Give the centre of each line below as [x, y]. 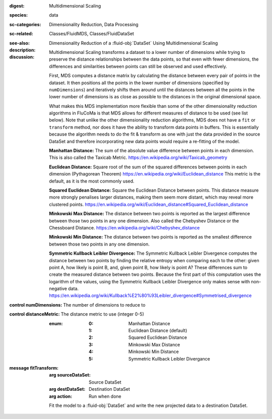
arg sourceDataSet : [70, 375]
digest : [17, 6]
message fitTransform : [34, 368]
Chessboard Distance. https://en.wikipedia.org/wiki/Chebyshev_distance [124, 227]
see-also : [20, 43]
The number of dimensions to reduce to [104, 305]
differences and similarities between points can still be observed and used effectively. [138, 66]
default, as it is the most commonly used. [92, 181]
